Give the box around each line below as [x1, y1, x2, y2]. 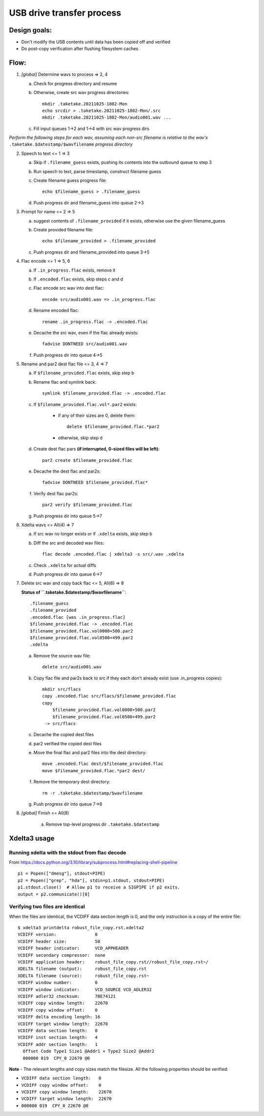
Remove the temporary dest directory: [33, 779, 110, 785]
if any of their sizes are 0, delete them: [58, 412, 135, 419]
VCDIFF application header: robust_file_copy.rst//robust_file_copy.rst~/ [18, 959, 209, 965]
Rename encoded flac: [33, 307, 79, 313]
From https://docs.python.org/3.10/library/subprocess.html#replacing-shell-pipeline [9, 859, 178, 865]
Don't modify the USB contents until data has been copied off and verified [21, 39, 171, 45]
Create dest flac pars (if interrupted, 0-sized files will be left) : [33, 446, 160, 452]
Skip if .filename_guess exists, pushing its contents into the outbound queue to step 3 [33, 159, 212, 165]
